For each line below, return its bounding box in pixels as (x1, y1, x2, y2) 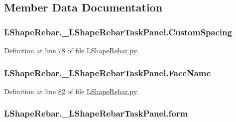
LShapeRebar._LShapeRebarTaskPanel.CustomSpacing (4, 25, 232, 38)
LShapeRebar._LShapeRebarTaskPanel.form (4, 107, 188, 120)
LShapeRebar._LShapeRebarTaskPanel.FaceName (4, 66, 211, 79)
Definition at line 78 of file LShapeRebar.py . (4, 45, 138, 55)
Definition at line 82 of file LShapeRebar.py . (4, 86, 138, 96)
